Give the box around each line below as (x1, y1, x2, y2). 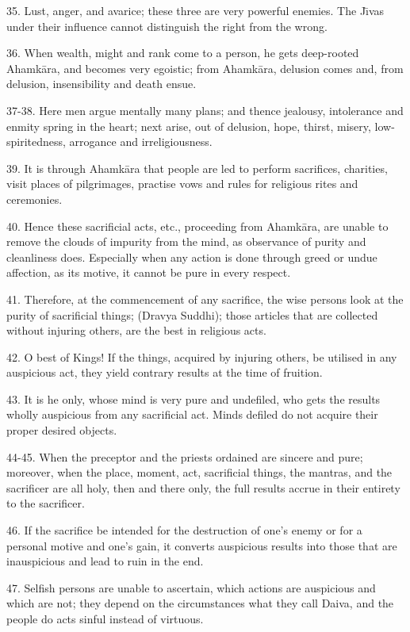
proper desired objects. (6, 422, 117, 439)
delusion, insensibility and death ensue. (6, 75, 197, 92)
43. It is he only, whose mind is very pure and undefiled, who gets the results (6, 390, 381, 407)
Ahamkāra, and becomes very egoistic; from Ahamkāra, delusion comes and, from (6, 59, 404, 76)
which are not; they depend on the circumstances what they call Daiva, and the (6, 595, 394, 611)
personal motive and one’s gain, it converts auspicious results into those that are (6, 537, 397, 553)
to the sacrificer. (6, 495, 85, 511)
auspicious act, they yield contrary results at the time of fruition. (6, 364, 323, 381)
